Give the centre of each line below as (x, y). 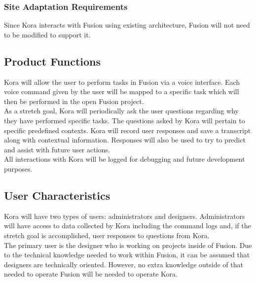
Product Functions (53, 61)
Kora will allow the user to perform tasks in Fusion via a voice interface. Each (122, 82)
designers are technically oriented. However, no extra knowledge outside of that (124, 264)
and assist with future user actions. (57, 149)
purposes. (18, 168)
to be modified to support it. (47, 34)
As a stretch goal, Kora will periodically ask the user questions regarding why (121, 111)
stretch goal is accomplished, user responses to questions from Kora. (107, 235)
